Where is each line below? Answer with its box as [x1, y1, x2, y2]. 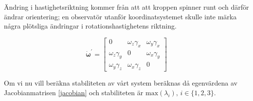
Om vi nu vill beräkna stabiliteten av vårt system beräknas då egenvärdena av [4, 78, 237, 88]
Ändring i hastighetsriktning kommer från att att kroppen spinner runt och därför [4, 2, 249, 12]
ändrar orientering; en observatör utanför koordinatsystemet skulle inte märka [4, 11, 237, 21]
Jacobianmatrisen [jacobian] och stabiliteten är [4, 87, 144, 97]
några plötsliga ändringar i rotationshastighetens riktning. [4, 21, 177, 31]
